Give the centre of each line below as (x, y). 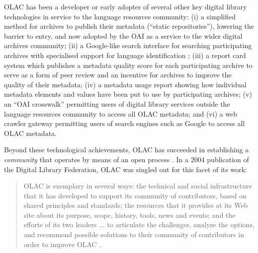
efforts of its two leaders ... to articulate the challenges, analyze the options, (139, 224)
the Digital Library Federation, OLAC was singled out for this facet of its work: (126, 169)
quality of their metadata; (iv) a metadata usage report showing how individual (125, 84)
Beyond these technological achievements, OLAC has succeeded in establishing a (127, 150)
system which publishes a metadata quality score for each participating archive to (128, 65)
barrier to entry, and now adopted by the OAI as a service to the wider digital (123, 35)
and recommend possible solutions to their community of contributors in (134, 234)
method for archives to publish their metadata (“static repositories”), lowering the (129, 26)
